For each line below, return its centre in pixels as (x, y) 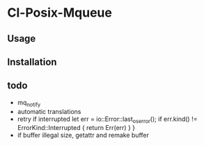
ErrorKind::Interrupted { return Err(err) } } (76, 128)
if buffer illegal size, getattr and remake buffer (83, 135)
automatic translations (49, 111)
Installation (32, 62)
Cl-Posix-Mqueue (60, 13)
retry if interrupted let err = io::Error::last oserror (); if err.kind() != (107, 120)
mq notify (29, 103)
